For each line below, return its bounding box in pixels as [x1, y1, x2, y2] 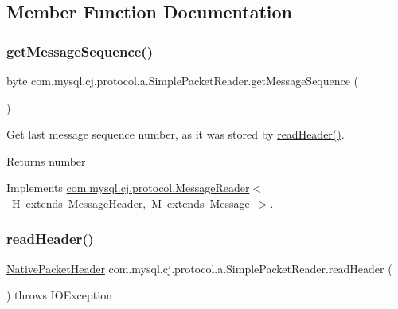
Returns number [6, 152, 86, 169]
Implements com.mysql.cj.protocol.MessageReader [6, 179, 250, 196]
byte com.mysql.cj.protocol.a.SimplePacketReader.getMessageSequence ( [6, 72, 359, 88]
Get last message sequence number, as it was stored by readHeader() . [6, 126, 345, 143]
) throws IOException [6, 287, 112, 303]
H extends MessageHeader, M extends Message [11, 194, 250, 211]
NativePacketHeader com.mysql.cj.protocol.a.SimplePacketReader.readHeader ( [6, 260, 392, 276]
